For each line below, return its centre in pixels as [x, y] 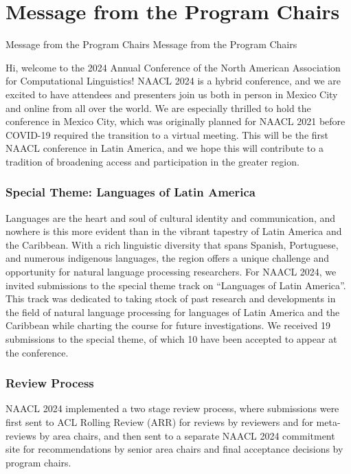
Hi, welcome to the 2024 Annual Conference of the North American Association [173, 67]
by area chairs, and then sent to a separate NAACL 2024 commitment [187, 435]
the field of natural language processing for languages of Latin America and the [173, 312]
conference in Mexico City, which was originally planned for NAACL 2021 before [175, 121]
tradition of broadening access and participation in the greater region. [152, 161]
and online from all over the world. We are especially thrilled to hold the [158, 108]
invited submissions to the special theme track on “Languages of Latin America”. [176, 285]
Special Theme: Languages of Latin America [131, 192]
